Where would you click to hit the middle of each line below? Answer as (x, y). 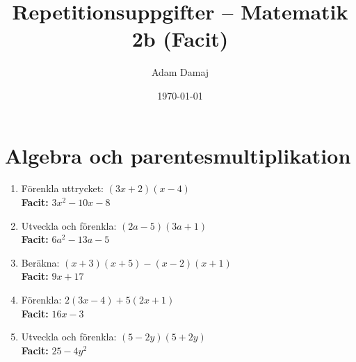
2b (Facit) (180, 39)
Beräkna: (40, 262)
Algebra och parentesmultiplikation (178, 155)
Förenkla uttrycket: (63, 188)
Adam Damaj (180, 72)
